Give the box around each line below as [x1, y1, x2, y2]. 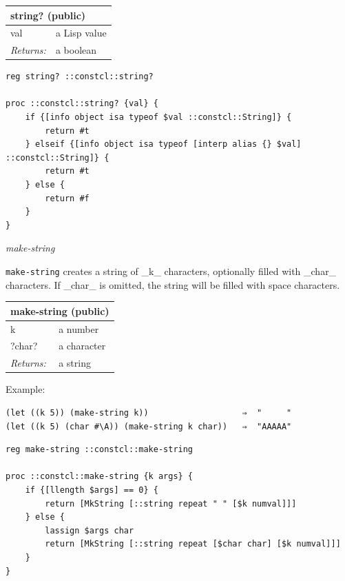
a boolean [55, 43, 97, 57]
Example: [6, 382, 45, 396]
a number [59, 321, 99, 336]
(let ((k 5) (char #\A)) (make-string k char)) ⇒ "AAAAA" [6, 421, 292, 431]
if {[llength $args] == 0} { [25, 485, 158, 495]
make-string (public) [10, 303, 109, 318]
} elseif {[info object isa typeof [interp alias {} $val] [25, 139, 302, 150]
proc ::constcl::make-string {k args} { [6, 471, 194, 482]
